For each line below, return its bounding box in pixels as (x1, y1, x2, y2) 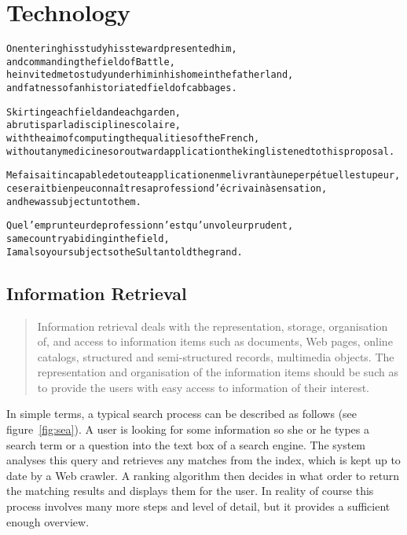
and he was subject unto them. (6, 196, 141, 207)
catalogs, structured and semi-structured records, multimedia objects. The (37, 348, 394, 365)
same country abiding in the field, (6, 233, 170, 244)
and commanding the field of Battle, (6, 56, 175, 68)
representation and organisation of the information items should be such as (37, 364, 398, 380)
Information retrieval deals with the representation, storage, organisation (37, 317, 388, 334)
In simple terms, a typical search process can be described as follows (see (6, 405, 357, 422)
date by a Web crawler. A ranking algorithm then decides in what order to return (6, 467, 400, 483)
